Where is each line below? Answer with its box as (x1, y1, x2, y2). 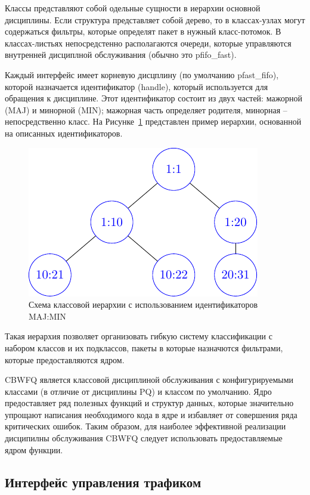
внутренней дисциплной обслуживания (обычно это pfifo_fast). (5, 48, 237, 61)
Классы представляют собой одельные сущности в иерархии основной (5, 2, 261, 14)
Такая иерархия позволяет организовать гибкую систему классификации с (5, 330, 272, 342)
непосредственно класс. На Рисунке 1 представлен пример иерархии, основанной (5, 115, 302, 128)
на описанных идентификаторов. (5, 126, 123, 139)
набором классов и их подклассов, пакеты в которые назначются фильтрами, (5, 341, 283, 354)
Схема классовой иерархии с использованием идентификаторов (29, 298, 258, 311)
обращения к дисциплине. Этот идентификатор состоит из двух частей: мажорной (5, 92, 302, 104)
